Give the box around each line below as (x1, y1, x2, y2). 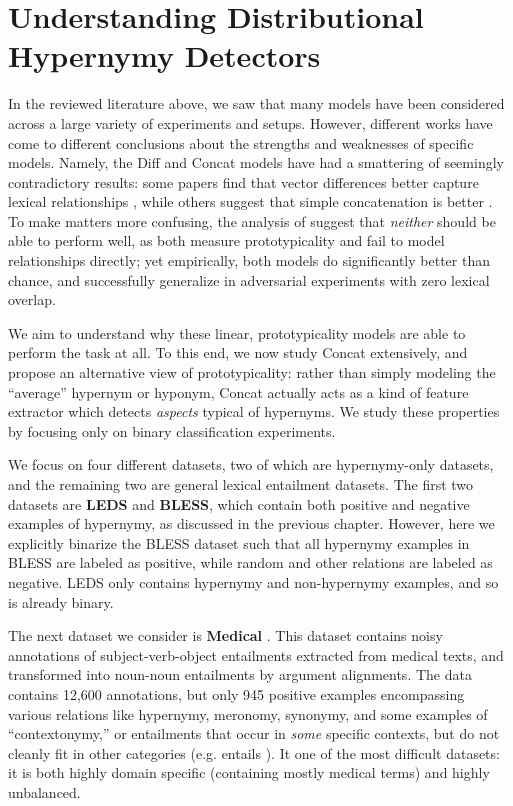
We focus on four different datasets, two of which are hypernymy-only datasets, (8, 454, 494, 475)
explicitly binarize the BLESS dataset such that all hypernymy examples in (8, 532, 470, 553)
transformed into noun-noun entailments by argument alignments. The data (8, 664, 472, 685)
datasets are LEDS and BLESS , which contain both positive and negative (8, 493, 470, 514)
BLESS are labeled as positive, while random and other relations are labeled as (8, 552, 493, 573)
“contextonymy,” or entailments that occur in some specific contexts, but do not (8, 723, 500, 744)
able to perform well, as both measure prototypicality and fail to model (8, 230, 445, 251)
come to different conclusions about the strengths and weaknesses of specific (8, 132, 474, 153)
